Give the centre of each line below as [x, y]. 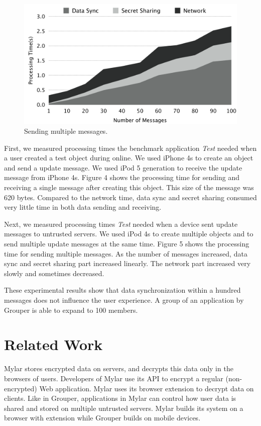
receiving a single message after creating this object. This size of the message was [129, 187]
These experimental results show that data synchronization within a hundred [122, 290]
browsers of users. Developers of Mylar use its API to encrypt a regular [114, 378]
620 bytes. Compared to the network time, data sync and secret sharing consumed [130, 197]
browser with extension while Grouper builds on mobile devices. [102, 418]
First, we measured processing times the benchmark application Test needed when [130, 148]
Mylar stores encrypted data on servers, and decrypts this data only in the [119, 368]
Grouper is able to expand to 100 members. [71, 310]
